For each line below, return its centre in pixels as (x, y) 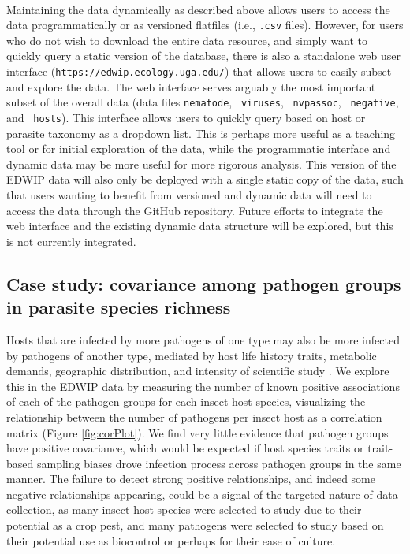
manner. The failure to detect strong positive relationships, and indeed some (191, 479)
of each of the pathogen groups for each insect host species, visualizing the (186, 402)
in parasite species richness (119, 307)
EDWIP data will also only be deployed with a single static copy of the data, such (205, 179)
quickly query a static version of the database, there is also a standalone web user (203, 56)
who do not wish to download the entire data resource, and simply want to (187, 40)
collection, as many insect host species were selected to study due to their (184, 509)
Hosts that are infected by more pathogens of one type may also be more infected (203, 339)
